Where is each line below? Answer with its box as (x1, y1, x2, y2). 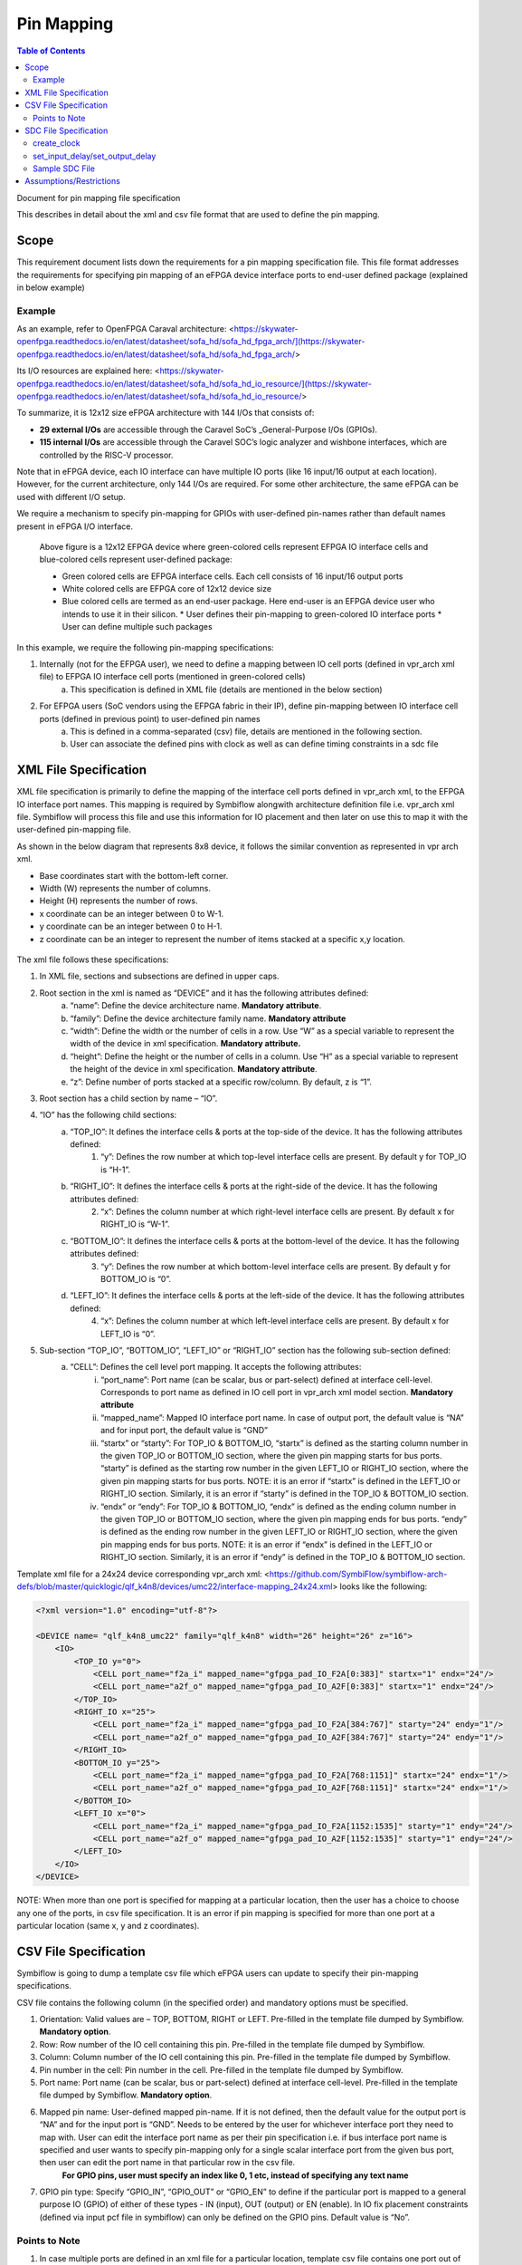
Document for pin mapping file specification (16, 192, 181, 203)
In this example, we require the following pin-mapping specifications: (16, 641, 275, 652)
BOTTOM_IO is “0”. (100, 1273, 172, 1284)
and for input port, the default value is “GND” (100, 1425, 269, 1436)
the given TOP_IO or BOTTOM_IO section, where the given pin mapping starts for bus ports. (100, 1451, 442, 1461)
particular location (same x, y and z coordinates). (16, 1920, 200, 1931)
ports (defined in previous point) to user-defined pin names (39, 713, 261, 724)
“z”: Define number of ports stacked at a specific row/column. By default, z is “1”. (70, 1076, 373, 1087)
